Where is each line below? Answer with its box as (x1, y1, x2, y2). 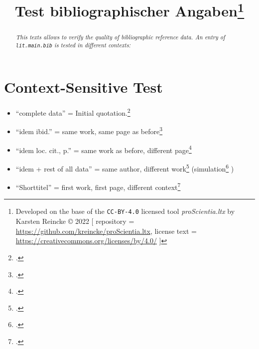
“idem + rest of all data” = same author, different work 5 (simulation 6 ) (15, 162, 234, 174)
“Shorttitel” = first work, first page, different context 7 (15, 180, 181, 192)
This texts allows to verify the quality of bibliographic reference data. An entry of (15, 32, 225, 41)
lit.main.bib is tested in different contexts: (15, 41, 131, 49)
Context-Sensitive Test (4, 77, 163, 97)
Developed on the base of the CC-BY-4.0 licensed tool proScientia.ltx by (15, 206, 235, 216)
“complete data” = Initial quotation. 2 (15, 106, 130, 118)
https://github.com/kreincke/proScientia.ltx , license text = (15, 225, 197, 236)
